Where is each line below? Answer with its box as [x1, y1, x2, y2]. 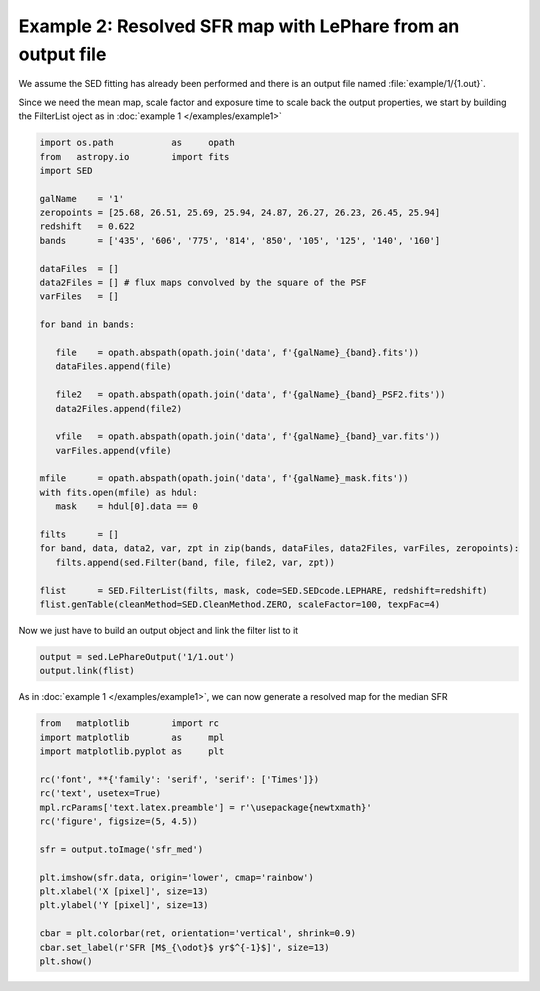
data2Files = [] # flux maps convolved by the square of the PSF [39, 277, 367, 289]
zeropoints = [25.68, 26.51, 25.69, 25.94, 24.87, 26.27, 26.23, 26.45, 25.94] [39, 207, 441, 219]
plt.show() [39, 955, 93, 967]
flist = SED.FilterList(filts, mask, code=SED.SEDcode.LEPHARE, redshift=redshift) [39, 585, 489, 596]
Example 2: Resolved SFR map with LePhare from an [18, 15, 460, 37]
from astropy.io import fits [39, 151, 230, 162]
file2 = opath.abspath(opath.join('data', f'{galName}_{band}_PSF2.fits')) [55, 389, 446, 400]
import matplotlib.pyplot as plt [39, 746, 225, 757]
